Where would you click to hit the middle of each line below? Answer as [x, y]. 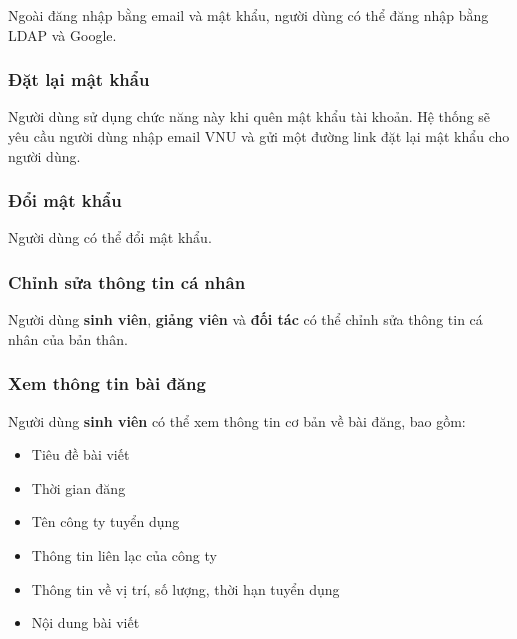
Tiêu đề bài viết [80, 454]
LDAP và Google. [62, 34]
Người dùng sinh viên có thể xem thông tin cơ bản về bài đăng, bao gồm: [237, 420]
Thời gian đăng [78, 487]
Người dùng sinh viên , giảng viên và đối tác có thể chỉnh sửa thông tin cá [245, 319]
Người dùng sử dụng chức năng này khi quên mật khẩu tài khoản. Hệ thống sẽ [249, 116]
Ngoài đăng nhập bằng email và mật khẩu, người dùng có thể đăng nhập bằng [248, 15]
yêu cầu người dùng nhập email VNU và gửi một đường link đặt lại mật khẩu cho [259, 136]
